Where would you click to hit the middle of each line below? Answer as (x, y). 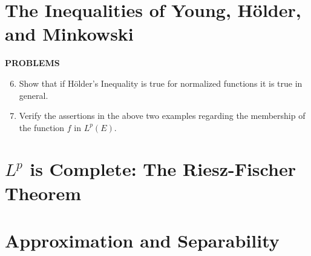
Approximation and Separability (142, 241)
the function (42, 127)
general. (34, 95)
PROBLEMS (32, 63)
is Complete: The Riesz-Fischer (163, 169)
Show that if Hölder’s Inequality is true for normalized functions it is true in (161, 83)
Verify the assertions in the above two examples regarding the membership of (162, 116)
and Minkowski (69, 34)
